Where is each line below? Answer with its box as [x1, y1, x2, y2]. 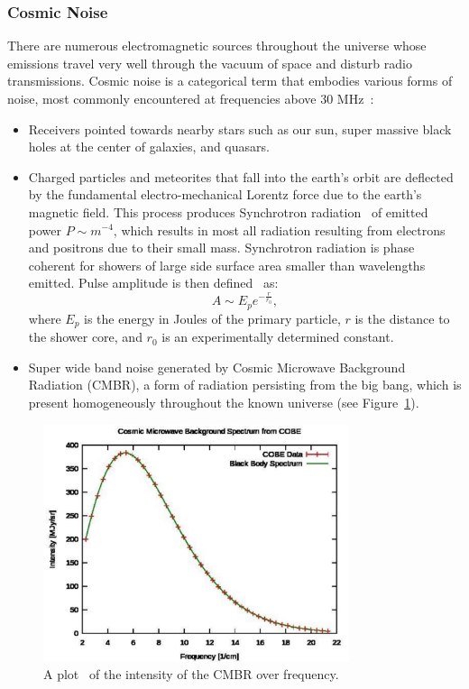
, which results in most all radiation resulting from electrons [113, 220, 446, 239]
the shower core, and [28, 327, 143, 346]
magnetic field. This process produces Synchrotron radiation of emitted [28, 202, 428, 221]
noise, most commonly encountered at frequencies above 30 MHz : [7, 89, 374, 107]
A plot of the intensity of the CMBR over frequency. [43, 665, 339, 684]
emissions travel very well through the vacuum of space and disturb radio [7, 53, 412, 72]
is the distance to [354, 308, 450, 327]
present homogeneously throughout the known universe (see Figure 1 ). [28, 393, 419, 412]
